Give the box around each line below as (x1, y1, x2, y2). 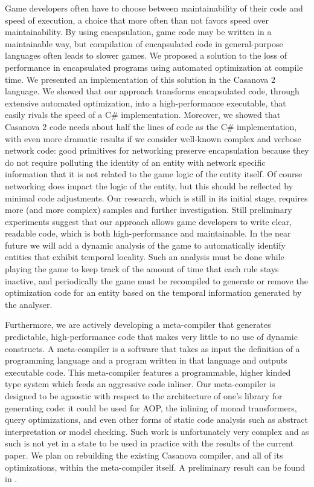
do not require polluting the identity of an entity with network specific (5, 155, 266, 168)
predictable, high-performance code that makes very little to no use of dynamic (5, 330, 298, 343)
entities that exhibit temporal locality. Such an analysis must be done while (5, 250, 284, 263)
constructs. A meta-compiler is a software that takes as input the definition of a (5, 342, 300, 355)
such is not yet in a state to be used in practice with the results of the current (5, 437, 294, 449)
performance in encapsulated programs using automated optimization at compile (5, 60, 303, 73)
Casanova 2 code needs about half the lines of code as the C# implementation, (5, 120, 297, 132)
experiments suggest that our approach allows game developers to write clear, (5, 215, 292, 227)
